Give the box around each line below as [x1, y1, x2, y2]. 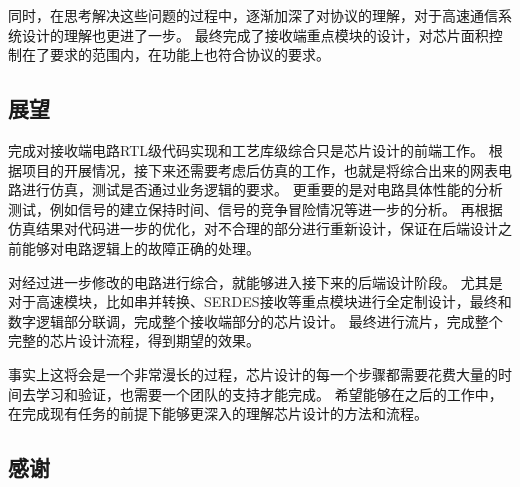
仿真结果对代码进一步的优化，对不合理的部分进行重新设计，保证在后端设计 [8, 218, 498, 239]
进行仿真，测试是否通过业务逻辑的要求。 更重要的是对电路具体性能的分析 [21, 179, 503, 200]
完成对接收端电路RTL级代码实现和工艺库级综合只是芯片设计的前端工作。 [8, 139, 484, 160]
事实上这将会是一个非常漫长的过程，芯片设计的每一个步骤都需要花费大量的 [8, 363, 498, 384]
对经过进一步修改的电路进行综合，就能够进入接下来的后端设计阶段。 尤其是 [8, 271, 503, 292]
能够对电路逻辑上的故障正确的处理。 [21, 237, 260, 258]
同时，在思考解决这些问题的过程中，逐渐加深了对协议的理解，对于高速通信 [8, 5, 498, 25]
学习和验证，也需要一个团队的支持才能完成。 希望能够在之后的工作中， [35, 383, 503, 404]
